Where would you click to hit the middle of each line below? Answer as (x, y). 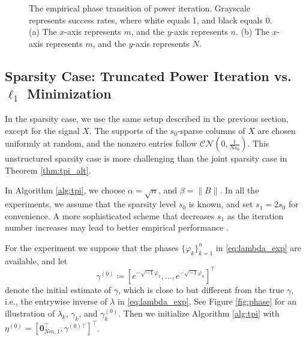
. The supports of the (128, 130)
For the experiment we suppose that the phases (92, 247)
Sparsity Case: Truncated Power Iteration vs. (148, 75)
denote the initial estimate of (58, 289)
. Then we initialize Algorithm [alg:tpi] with (199, 313)
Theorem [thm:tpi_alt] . (48, 170)
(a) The (43, 32)
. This (258, 143)
